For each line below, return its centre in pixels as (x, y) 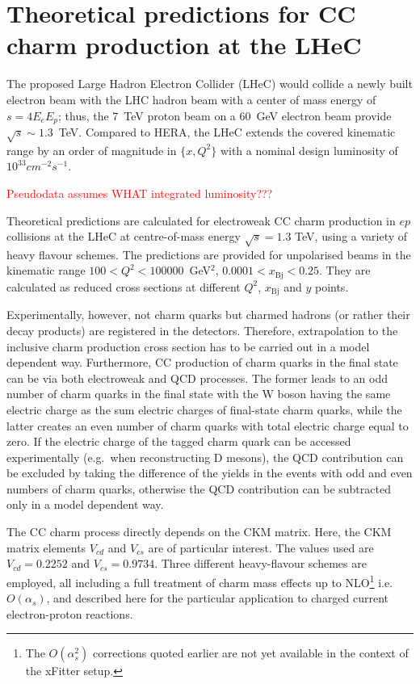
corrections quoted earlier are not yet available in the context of (251, 653)
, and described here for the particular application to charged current (218, 598)
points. (332, 286)
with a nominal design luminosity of (309, 150)
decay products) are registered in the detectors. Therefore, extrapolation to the (202, 330)
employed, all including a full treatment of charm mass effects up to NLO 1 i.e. (200, 581)
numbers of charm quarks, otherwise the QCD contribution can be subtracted (199, 488)
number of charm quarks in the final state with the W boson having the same (199, 394)
